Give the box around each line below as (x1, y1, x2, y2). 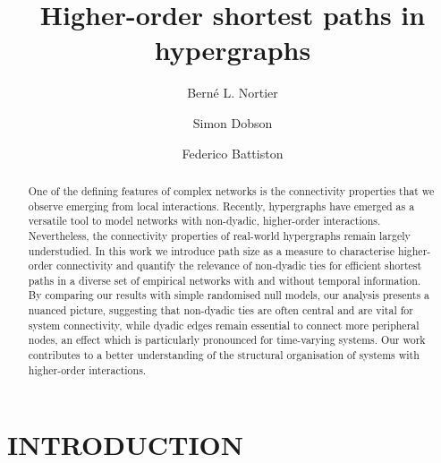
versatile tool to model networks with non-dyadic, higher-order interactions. (28, 213, 381, 228)
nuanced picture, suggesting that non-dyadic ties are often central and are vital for (28, 303, 413, 318)
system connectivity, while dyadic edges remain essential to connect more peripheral (28, 317, 420, 332)
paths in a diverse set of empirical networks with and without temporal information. (28, 272, 421, 287)
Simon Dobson (192, 113, 273, 132)
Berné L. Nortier (187, 83, 278, 102)
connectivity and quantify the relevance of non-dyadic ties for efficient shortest (55, 258, 422, 273)
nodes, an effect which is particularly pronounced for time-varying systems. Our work (28, 332, 426, 347)
